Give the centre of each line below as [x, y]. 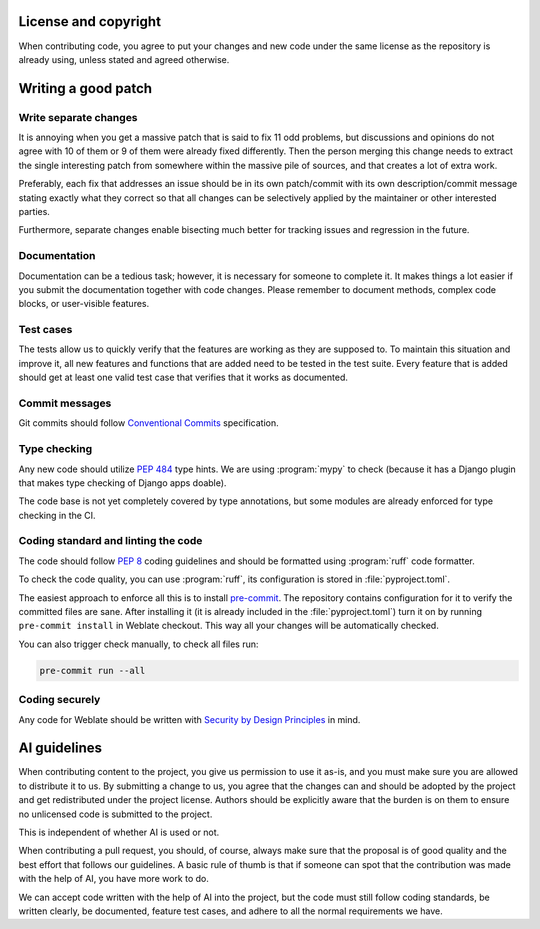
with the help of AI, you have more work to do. [113, 879]
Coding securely [59, 700]
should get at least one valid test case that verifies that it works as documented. [183, 377]
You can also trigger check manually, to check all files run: [138, 644]
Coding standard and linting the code [110, 541]
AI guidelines [60, 748]
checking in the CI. [57, 515]
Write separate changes [78, 117]
